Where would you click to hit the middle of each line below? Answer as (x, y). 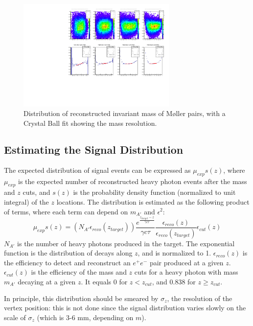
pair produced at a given (186, 262)
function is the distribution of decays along (68, 253)
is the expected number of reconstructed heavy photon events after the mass (133, 181)
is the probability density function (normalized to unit (154, 192)
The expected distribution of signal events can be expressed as (97, 170)
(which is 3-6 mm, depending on (85, 317)
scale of (15, 317)
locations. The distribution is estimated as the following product (153, 201)
